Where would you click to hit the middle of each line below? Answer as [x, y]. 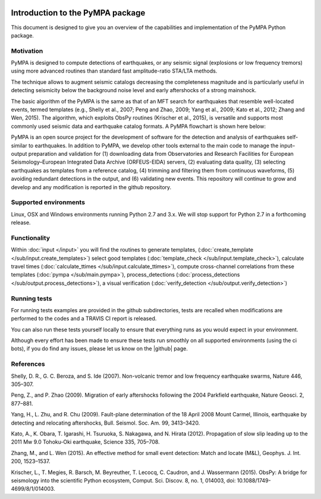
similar [19, 145]
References [28, 364]
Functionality [31, 238]
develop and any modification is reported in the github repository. [91, 187]
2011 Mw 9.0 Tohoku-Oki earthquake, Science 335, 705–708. [85, 442]
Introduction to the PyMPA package [78, 13]
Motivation [27, 51]
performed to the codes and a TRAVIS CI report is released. [84, 319]
